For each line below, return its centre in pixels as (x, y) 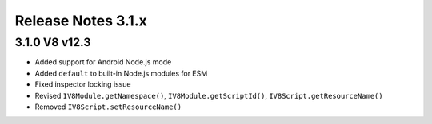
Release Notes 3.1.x (81, 21)
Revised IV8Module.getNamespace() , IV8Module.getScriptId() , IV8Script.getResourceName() (209, 95)
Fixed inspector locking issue (83, 84)
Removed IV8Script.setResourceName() (108, 107)
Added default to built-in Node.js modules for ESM (121, 73)
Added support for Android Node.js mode (103, 62)
